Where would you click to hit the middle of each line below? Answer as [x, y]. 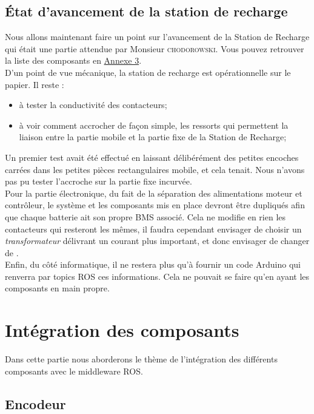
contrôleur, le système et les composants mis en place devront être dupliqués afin [155, 205]
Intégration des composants [122, 330]
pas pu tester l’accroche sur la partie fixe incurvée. [99, 181]
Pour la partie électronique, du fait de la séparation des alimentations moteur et [154, 193]
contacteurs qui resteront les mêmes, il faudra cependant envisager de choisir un [153, 229]
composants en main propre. [57, 288]
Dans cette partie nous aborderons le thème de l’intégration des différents [141, 359]
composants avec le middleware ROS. [74, 371]
